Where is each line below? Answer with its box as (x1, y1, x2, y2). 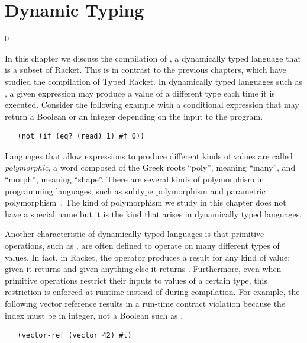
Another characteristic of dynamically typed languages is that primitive (5, 227, 264, 240)
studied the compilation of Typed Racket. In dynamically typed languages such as (5, 75, 302, 87)
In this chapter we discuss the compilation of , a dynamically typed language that (5, 52, 301, 64)
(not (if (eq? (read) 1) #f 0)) (17, 132, 145, 141)
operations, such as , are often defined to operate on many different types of (5, 239, 280, 252)
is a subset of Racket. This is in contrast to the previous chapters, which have (5, 63, 286, 76)
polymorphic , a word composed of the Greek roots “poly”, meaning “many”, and (5, 161, 296, 174)
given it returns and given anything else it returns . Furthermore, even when (5, 262, 282, 275)
